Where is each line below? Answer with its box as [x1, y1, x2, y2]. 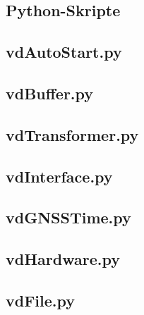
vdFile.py [6, 289, 76, 311]
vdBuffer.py [6, 82, 94, 104]
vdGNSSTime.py [6, 206, 131, 228]
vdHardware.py [6, 248, 120, 270]
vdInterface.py [6, 165, 113, 187]
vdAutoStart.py [6, 41, 122, 63]
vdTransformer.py [6, 123, 139, 145]
